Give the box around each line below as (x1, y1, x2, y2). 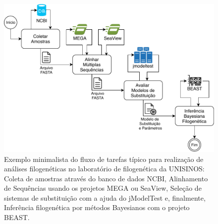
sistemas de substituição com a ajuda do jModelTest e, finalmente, (4, 192, 206, 203)
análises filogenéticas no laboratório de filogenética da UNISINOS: (4, 163, 205, 174)
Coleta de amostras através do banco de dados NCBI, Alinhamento (4, 173, 208, 183)
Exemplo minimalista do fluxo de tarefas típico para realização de (4, 153, 204, 164)
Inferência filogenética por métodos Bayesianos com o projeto (4, 202, 190, 213)
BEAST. (4, 212, 30, 223)
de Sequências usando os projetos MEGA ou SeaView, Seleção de (4, 183, 202, 193)
